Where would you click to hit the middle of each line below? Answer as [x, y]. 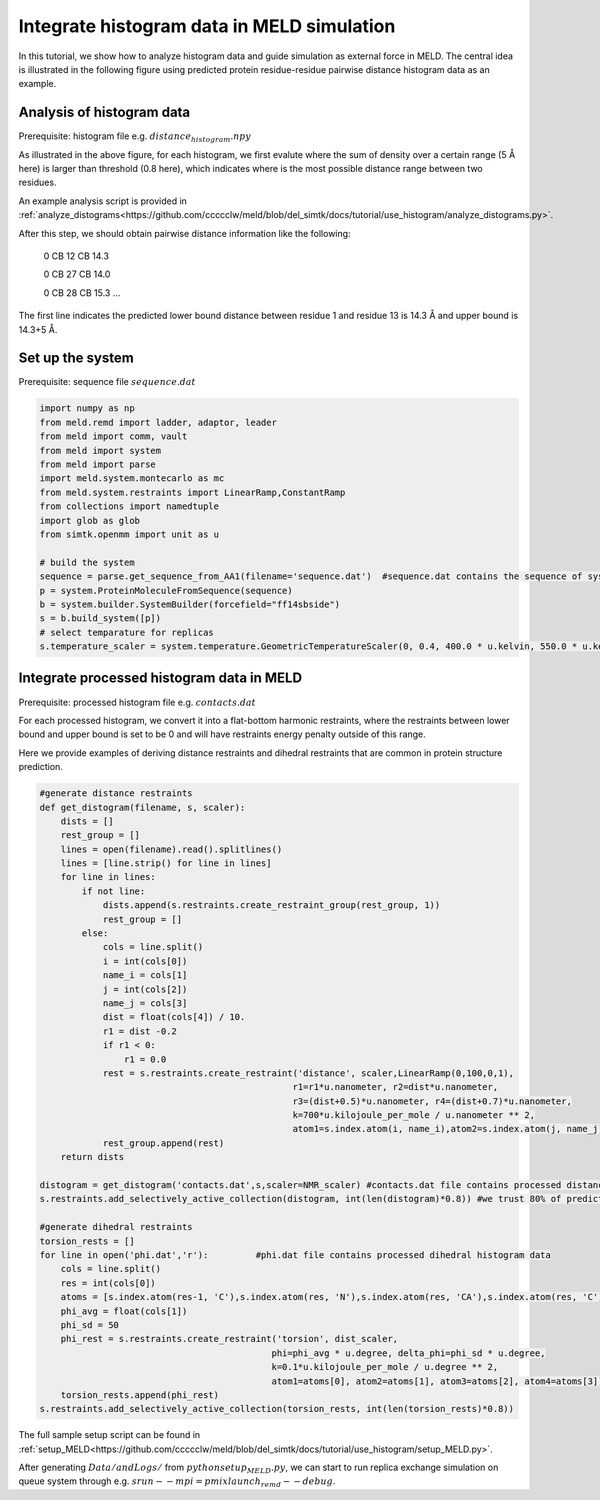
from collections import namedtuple [129, 506]
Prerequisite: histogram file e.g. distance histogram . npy [135, 137]
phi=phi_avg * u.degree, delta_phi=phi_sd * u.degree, [408, 1353]
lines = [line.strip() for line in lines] [166, 863]
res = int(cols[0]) [108, 1283]
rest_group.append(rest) [163, 1143]
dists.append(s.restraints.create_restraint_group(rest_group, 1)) [271, 905]
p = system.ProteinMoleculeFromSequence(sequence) [166, 590]
